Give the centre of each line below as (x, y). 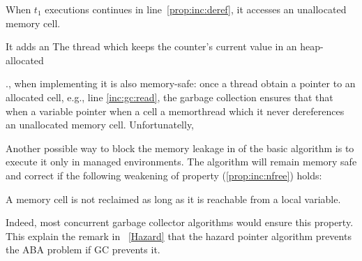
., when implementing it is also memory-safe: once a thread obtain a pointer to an (181, 83)
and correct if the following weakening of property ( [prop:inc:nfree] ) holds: (164, 175)
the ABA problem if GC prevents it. (83, 249)
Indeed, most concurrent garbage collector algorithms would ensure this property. (180, 222)
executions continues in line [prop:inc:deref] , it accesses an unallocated (196, 9)
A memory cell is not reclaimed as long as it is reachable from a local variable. (173, 199)
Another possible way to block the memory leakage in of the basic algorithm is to (180, 148)
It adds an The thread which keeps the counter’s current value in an (151, 46)
